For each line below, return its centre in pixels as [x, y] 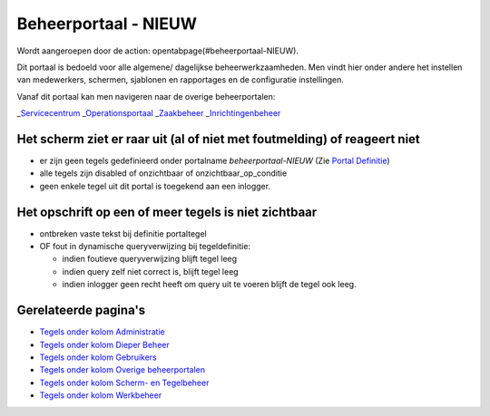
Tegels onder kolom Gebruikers [98, 357]
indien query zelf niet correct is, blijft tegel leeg [151, 271]
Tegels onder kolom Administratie [102, 332]
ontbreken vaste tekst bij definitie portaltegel [123, 233]
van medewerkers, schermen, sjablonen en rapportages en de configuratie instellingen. [181, 80]
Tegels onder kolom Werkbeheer [101, 395]
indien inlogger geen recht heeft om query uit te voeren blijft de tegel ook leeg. [210, 285]
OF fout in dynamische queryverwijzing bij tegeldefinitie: [145, 247]
